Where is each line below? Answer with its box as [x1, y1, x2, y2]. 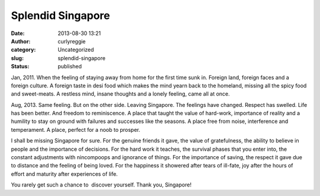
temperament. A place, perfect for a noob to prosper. [11, 126, 140, 133]
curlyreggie [57, 37, 86, 45]
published [57, 63, 82, 70]
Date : [11, 30, 25, 37]
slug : [11, 54, 24, 62]
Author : [11, 37, 31, 45]
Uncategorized [57, 46, 94, 53]
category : [11, 46, 36, 53]
